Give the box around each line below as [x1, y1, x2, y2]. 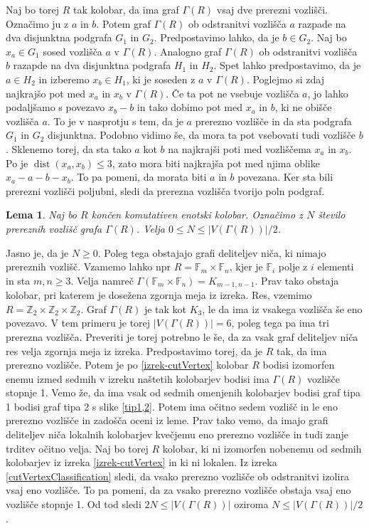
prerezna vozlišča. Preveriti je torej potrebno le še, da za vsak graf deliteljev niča [6, 329, 358, 344]
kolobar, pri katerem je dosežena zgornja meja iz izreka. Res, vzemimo [6, 287, 312, 302]
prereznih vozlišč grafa [6, 221, 102, 236]
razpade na [298, 16, 346, 31]
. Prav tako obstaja [255, 273, 339, 287]
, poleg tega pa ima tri [231, 315, 329, 330]
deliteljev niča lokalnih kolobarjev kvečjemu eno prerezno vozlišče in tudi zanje [6, 427, 349, 442]
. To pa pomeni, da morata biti [70, 169, 207, 184]
